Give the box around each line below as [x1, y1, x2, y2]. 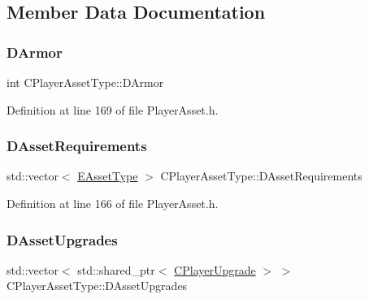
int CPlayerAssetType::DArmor [7, 74, 164, 90]
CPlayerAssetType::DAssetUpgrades [7, 277, 188, 294]
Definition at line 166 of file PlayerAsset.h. [7, 195, 219, 211]
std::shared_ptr [77, 261, 155, 278]
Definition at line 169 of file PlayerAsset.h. [7, 101, 219, 118]
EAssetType [77, 167, 138, 184]
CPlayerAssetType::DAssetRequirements [160, 167, 362, 184]
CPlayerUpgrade [174, 261, 256, 278]
